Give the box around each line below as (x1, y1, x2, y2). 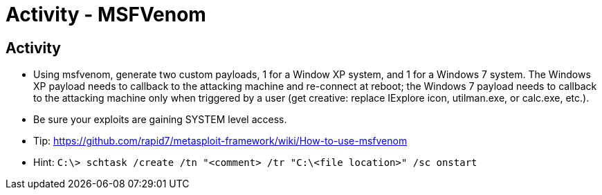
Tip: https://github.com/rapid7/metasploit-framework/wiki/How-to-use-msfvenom (33, 135, 408, 147)
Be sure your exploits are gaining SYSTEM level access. (33, 113, 287, 126)
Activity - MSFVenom (6, 3, 206, 26)
